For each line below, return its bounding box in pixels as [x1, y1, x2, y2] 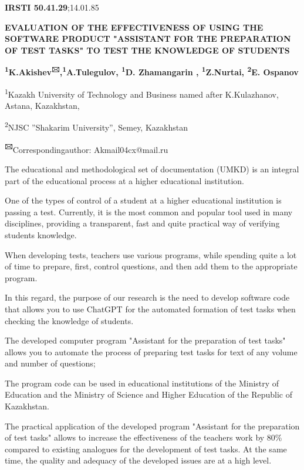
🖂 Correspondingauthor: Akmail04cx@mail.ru [5, 141, 168, 155]
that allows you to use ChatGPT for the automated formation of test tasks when [5, 302, 296, 315]
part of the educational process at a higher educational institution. [5, 174, 244, 186]
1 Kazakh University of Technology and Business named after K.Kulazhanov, [5, 86, 279, 100]
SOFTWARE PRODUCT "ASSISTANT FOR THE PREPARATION [5, 32, 291, 45]
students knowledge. [5, 228, 77, 241]
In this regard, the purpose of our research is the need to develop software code [5, 291, 290, 304]
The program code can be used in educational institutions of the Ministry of [5, 376, 279, 389]
